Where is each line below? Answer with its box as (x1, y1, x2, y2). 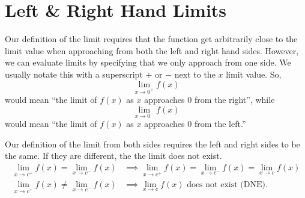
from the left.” (194, 117, 246, 130)
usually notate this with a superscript (5, 67, 143, 80)
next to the (174, 67, 216, 80)
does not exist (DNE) (187, 180, 265, 189)
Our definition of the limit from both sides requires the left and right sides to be (5, 137, 300, 150)
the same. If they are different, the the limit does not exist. (5, 149, 222, 162)
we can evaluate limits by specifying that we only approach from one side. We (5, 56, 291, 69)
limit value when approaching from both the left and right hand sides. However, (5, 44, 299, 57)
